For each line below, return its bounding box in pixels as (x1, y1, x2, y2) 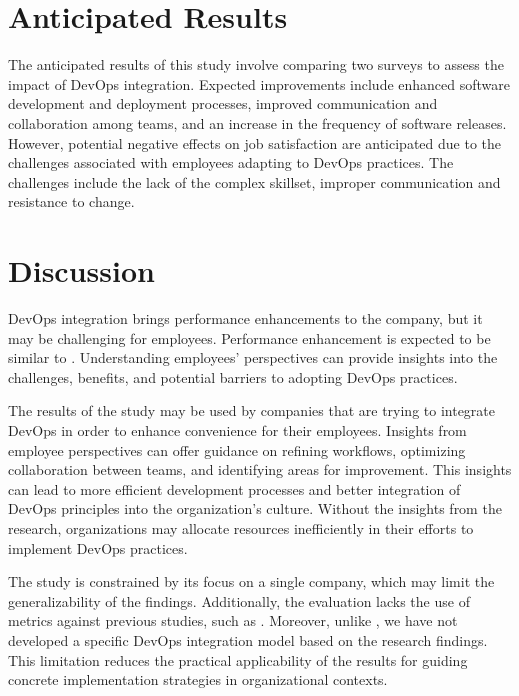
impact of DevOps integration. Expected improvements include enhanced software (8, 73, 511, 94)
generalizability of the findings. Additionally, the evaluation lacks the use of (8, 590, 470, 611)
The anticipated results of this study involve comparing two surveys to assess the (8, 54, 504, 75)
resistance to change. (8, 191, 135, 212)
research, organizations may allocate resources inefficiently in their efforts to (8, 517, 474, 538)
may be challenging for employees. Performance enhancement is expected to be (8, 327, 491, 348)
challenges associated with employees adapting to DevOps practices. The (8, 152, 454, 173)
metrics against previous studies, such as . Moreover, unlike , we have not (8, 610, 458, 631)
